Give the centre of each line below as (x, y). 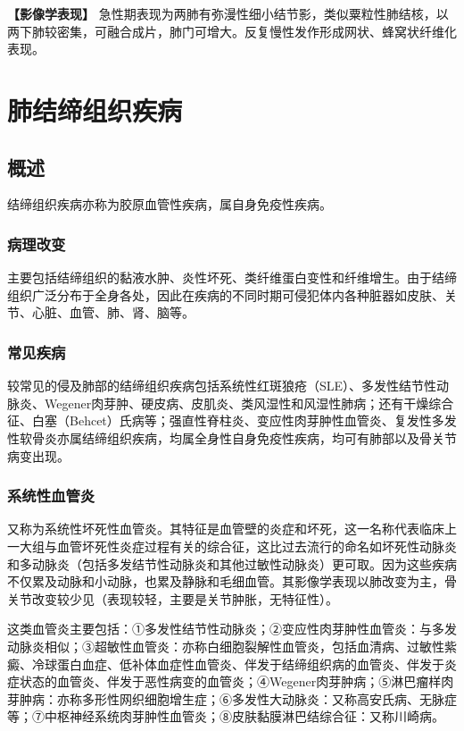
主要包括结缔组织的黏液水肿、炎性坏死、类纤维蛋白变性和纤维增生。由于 (220, 277)
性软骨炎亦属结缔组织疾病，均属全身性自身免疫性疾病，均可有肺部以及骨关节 (232, 437)
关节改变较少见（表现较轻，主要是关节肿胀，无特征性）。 (173, 598)
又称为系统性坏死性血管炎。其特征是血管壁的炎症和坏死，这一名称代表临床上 (232, 529)
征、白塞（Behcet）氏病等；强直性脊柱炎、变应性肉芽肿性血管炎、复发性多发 (232, 420)
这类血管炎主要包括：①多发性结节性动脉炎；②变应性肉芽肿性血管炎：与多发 (232, 629)
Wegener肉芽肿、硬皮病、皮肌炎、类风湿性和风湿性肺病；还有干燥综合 (249, 403)
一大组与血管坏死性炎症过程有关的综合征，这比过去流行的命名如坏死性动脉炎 (232, 546)
